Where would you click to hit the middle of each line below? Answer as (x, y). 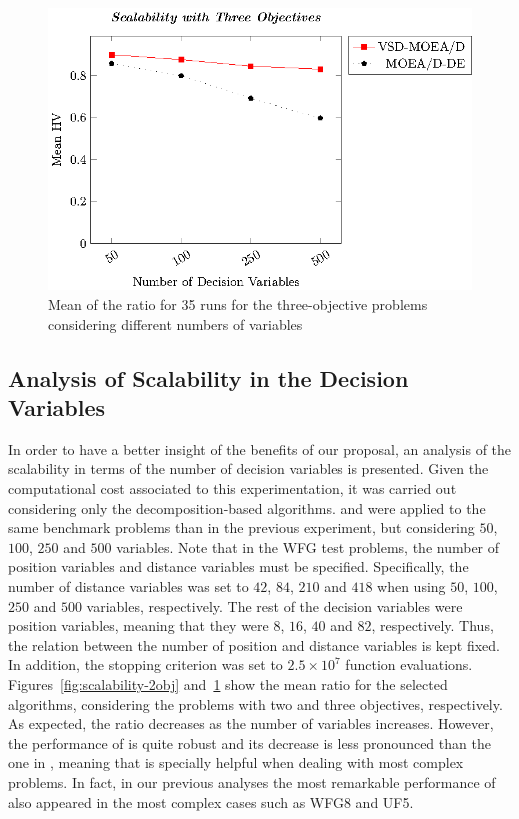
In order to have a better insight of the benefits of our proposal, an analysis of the (260, 448)
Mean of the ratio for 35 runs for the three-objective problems (238, 304)
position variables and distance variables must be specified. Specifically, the (238, 566)
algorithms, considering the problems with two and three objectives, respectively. (255, 703)
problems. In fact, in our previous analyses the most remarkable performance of (252, 781)
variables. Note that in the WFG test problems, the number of (308, 546)
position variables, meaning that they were (138, 625)
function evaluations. (409, 664)
